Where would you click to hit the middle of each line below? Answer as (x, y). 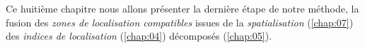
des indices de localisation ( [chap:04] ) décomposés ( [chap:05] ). (139, 36)
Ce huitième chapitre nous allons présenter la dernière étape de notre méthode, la (182, 8)
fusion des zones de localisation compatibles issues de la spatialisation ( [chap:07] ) (180, 22)
